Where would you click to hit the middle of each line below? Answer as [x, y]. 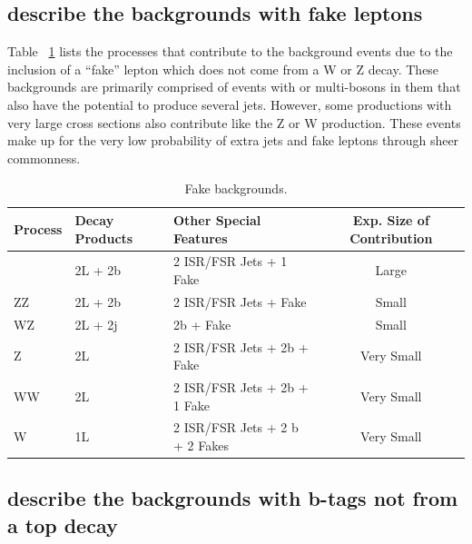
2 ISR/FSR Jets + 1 [230, 261]
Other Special [217, 219]
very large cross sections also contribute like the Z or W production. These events [234, 122]
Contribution [391, 237]
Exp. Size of [391, 219]
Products [104, 237]
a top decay [63, 524]
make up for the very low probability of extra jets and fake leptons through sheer [233, 140]
